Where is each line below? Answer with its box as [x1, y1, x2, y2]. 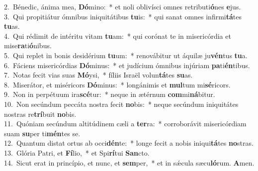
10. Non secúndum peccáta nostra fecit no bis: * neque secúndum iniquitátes [4, 98, 239, 109]
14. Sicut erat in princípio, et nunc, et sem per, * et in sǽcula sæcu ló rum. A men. [4, 157, 255, 168]
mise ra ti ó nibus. [4, 40, 52, 51]
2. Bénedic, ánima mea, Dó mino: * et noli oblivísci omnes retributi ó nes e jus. [4, 1, 241, 11]
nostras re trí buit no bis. [4, 108, 77, 119]
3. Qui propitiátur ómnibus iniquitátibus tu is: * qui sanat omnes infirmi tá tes [4, 11, 242, 21]
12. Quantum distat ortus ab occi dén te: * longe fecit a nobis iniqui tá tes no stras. [4, 138, 254, 148]
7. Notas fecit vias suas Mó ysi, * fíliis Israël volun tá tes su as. [4, 70, 193, 80]
